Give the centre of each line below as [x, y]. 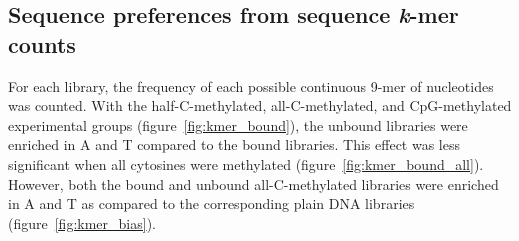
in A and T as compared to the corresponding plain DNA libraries [211, 203]
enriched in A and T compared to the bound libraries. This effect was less [234, 144]
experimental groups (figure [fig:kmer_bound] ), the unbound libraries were [238, 124]
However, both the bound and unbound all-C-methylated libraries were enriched [253, 183]
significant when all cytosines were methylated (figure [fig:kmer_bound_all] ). [246, 163]
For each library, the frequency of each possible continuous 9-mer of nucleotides [251, 85]
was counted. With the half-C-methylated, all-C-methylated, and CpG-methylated [260, 105]
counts [42, 43]
